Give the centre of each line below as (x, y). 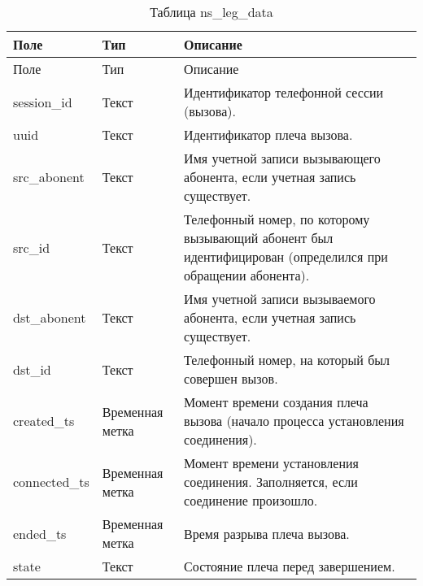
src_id (32, 247)
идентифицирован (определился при (286, 256)
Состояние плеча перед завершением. (290, 566)
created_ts (44, 421)
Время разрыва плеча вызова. (267, 533)
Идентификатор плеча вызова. (268, 135)
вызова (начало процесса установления (294, 421)
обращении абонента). (247, 275)
